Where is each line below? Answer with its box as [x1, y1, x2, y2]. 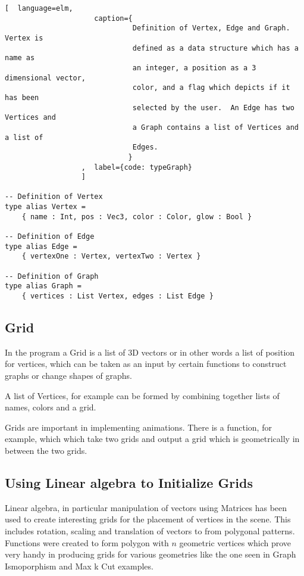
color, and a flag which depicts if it [132, 83, 290, 92]
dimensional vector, [5, 73, 86, 82]
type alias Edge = [5, 242, 77, 251]
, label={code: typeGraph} [81, 163, 192, 172]
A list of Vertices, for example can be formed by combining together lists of [5, 389, 280, 401]
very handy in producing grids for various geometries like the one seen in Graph [5, 548, 296, 561]
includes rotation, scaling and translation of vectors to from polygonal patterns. [5, 525, 295, 537]
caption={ [94, 14, 133, 23]
